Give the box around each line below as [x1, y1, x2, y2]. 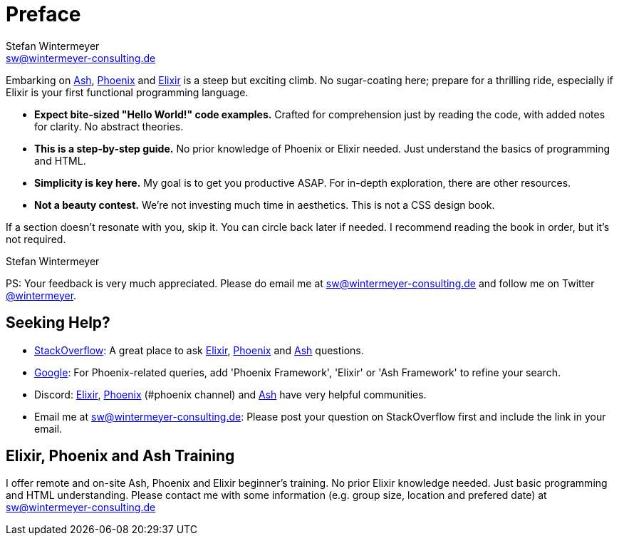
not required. [6, 232, 66, 245]
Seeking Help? [6, 314, 110, 332]
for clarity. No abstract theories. [34, 120, 184, 133]
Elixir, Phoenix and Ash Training [6, 447, 235, 465]
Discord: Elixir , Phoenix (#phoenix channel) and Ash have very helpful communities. [34, 388, 427, 401]
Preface [6, 2, 81, 26]
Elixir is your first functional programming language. [6, 86, 249, 98]
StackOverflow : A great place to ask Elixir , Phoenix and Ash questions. [34, 344, 364, 356]
